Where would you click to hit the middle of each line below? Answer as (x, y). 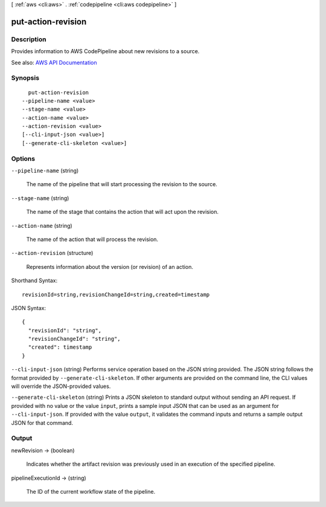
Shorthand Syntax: (34, 280)
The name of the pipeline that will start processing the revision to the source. (122, 184)
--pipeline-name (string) (45, 170)
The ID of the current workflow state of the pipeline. (91, 491)
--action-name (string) (42, 225)
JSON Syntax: (29, 308)
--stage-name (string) (40, 198)
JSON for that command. (42, 422)
